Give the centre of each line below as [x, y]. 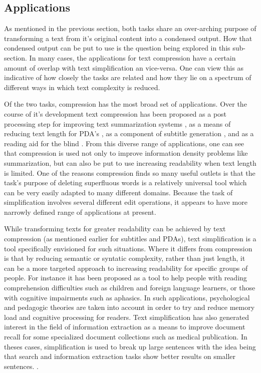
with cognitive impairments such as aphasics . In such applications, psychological [127, 297]
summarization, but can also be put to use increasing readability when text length [130, 162]
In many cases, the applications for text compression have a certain [133, 57]
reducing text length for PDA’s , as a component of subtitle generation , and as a [129, 133]
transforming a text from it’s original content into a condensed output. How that [128, 38]
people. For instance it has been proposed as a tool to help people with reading [125, 278]
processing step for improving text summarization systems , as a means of [117, 123]
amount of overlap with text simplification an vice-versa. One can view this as [124, 67]
